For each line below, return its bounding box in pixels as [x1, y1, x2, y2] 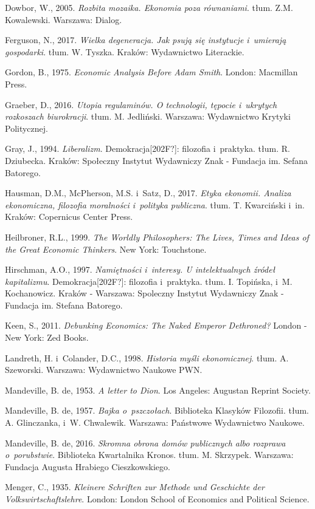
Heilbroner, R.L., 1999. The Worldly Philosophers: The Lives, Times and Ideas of [5, 230, 309, 243]
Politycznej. [5, 121, 48, 134]
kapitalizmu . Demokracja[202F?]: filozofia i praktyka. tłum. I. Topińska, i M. [5, 275, 292, 287]
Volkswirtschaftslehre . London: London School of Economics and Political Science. [5, 493, 310, 505]
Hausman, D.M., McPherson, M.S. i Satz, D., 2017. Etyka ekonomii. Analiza [5, 186, 291, 199]
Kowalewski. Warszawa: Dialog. [5, 13, 122, 26]
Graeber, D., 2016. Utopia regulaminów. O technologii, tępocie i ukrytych [5, 98, 277, 111]
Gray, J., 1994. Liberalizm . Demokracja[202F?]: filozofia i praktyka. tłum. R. [5, 142, 290, 155]
